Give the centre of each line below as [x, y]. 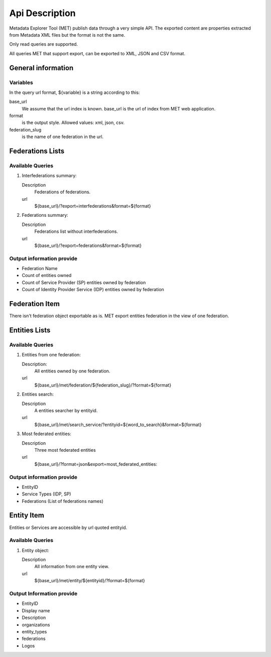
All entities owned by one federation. [72, 371]
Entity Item [27, 515]
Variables [21, 82]
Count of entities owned [47, 276]
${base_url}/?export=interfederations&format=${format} [93, 206]
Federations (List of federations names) [63, 501]
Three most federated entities [65, 450]
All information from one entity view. [72, 567]
